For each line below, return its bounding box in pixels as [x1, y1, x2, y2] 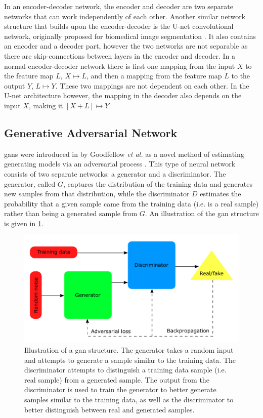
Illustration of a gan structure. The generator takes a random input [24, 345, 234, 355]
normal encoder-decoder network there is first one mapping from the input [4, 60, 235, 71]
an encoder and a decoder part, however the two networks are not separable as [4, 40, 248, 51]
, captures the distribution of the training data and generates [63, 178, 253, 189]
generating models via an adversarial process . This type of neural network [4, 158, 236, 169]
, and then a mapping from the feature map [86, 70, 222, 81]
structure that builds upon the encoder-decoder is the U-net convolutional [4, 21, 234, 31]
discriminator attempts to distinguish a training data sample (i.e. [24, 364, 227, 375]
